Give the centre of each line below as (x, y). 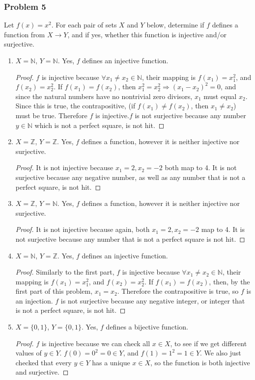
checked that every (43, 362)
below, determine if (175, 25)
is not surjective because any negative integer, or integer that (153, 300)
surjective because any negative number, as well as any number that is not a (130, 177)
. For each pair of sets (84, 25)
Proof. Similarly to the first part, (65, 272)
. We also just (221, 353)
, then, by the (229, 281)
